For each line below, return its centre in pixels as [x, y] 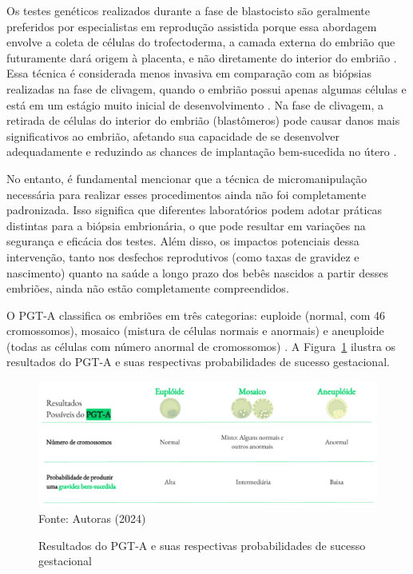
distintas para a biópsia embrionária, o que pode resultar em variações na [186, 225]
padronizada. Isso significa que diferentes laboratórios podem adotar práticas [195, 210]
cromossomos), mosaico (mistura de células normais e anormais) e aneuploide [195, 331]
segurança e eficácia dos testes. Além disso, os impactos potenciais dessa [183, 241]
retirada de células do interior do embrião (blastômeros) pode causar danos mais [203, 120]
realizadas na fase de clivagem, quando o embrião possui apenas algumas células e [206, 88]
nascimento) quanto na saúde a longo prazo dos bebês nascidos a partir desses [197, 272]
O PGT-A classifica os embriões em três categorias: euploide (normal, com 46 [196, 315]
